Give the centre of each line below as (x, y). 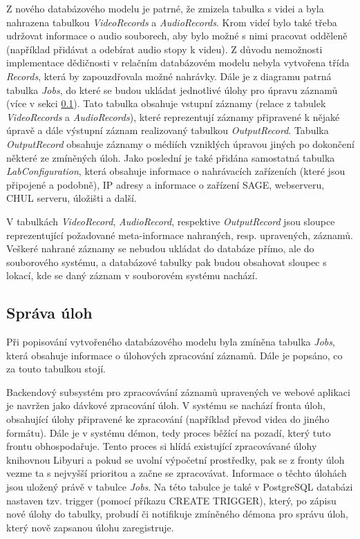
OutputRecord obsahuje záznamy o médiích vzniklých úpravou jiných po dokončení (180, 143)
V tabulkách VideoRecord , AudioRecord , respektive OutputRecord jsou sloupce (171, 221)
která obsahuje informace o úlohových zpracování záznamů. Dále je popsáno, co (174, 355)
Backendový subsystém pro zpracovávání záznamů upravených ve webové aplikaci (178, 391)
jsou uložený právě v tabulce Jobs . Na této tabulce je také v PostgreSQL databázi (180, 487)
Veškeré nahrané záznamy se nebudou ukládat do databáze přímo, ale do (160, 248)
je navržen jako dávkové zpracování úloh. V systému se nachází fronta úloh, (166, 405)
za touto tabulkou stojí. (56, 369)
